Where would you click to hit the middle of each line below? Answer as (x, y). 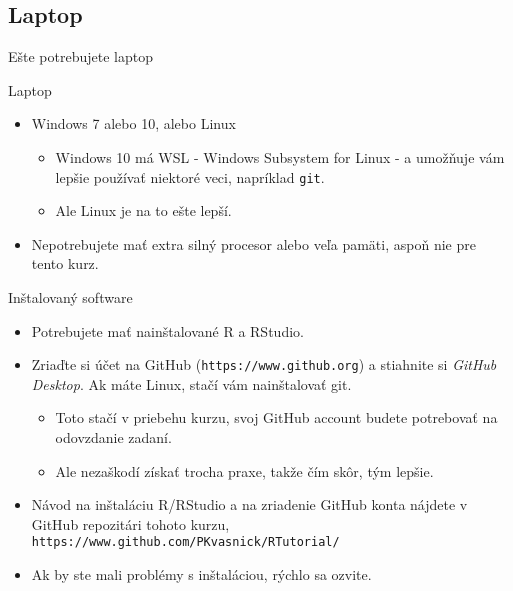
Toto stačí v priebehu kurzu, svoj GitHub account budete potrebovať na (276, 417)
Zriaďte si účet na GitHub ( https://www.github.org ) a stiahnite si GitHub (264, 364)
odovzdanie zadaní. (113, 437)
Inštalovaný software (70, 297)
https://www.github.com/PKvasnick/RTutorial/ (185, 542)
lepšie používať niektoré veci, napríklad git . (190, 176)
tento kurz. (65, 263)
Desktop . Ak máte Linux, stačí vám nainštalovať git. (191, 383)
